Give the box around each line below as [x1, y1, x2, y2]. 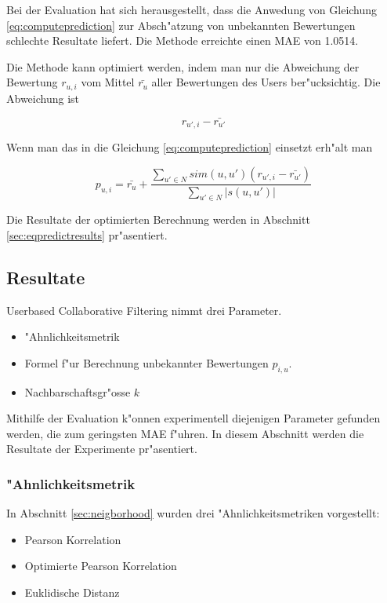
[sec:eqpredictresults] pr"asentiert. [6, 226, 168, 243]
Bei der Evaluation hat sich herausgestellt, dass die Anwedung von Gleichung [6, 2, 378, 17]
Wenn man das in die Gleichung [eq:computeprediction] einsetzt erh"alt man [6, 139, 373, 155]
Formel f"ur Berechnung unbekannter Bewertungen [24, 354, 269, 371]
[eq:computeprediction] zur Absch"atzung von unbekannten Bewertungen [6, 16, 356, 33]
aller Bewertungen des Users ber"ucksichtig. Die [151, 74, 381, 90]
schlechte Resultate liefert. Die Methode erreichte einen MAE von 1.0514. [6, 32, 359, 49]
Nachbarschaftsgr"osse [24, 383, 131, 400]
